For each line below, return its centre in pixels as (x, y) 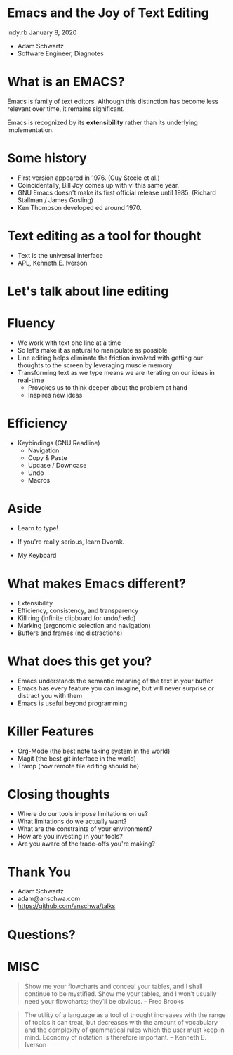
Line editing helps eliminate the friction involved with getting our (110, 358)
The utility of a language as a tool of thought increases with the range (125, 1015)
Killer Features (51, 731)
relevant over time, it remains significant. (66, 109)
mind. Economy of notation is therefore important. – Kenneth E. (115, 1037)
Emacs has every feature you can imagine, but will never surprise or (116, 688)
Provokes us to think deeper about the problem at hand (108, 387)
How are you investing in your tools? (70, 836)
